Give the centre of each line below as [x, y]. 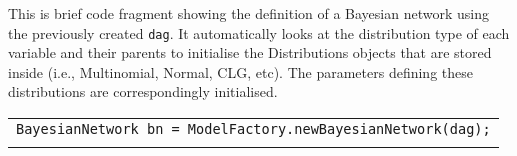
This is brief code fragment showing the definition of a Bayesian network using [248, 13]
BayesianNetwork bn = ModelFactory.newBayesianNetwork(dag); [253, 129]
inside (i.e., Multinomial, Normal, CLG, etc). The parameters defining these [240, 71]
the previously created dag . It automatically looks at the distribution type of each [259, 32]
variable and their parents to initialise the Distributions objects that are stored [250, 52]
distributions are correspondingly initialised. [143, 91]
